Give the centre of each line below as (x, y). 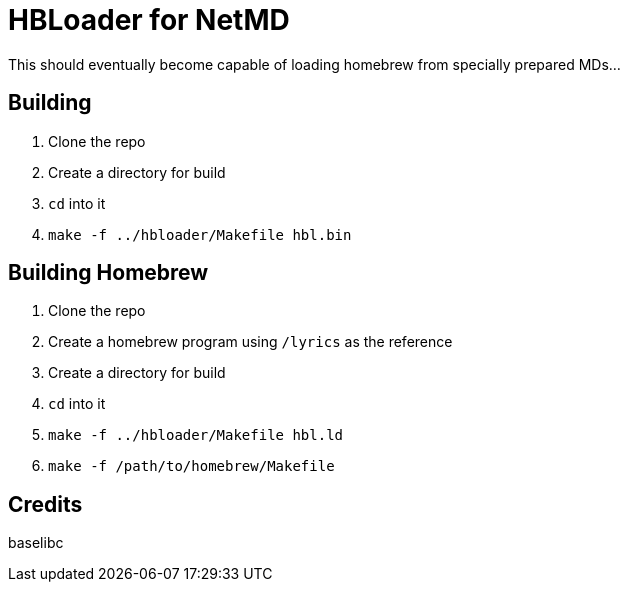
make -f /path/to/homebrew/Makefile (191, 466)
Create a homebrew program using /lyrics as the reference (250, 342)
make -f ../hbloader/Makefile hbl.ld (196, 435)
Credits (45, 504)
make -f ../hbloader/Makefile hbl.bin (200, 234)
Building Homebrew (108, 273)
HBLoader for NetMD (149, 20)
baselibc (36, 543)
